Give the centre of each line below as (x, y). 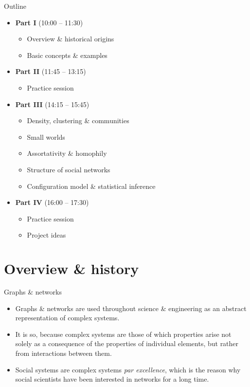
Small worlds (46, 137)
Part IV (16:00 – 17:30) (52, 202)
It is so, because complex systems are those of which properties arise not (123, 334)
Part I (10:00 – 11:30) (49, 22)
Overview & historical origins (71, 39)
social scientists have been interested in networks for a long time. (112, 379)
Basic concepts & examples (67, 55)
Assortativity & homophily (67, 153)
